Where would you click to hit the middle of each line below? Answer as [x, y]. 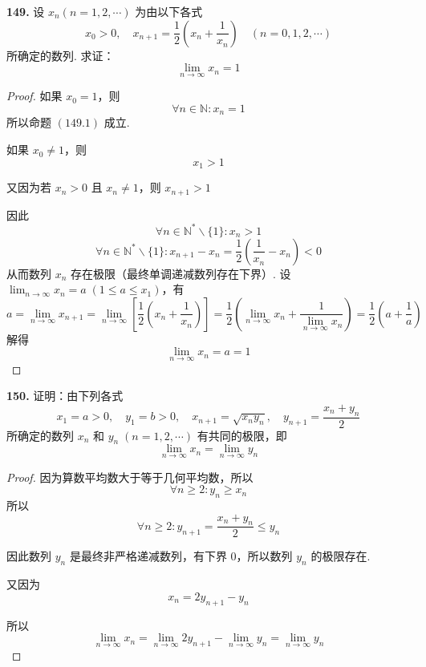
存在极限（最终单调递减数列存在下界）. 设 [181, 273]
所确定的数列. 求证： [61, 55]
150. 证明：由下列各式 [65, 396]
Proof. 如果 [34, 96]
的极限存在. [341, 556]
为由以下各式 [169, 11]
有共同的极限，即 [242, 435]
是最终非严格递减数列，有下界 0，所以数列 [181, 556]
